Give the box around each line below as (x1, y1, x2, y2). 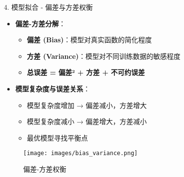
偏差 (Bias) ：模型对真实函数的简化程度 (27, 35, 152, 45)
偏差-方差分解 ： (15, 18, 66, 28)
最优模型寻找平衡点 (27, 132, 88, 142)
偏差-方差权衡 (23, 164, 66, 174)
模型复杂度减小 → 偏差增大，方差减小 (27, 116, 147, 126)
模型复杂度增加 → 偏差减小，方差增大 (27, 100, 147, 110)
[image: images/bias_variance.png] (23, 150, 138, 157)
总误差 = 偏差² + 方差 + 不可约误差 (27, 67, 145, 77)
